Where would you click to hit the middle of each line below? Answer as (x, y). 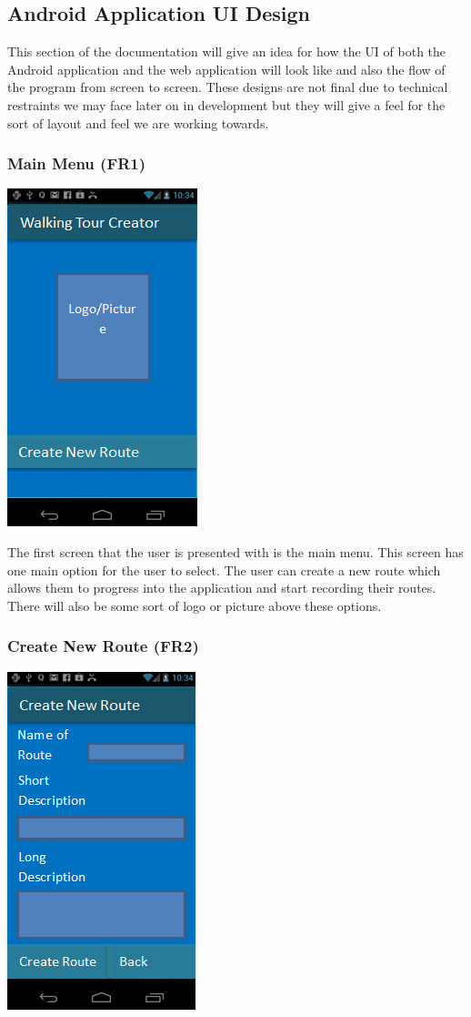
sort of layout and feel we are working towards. (138, 122)
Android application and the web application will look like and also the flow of (226, 69)
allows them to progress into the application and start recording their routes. (222, 588)
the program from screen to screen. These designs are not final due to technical (228, 87)
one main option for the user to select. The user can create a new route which (224, 570)
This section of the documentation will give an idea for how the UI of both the (227, 51)
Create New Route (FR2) (103, 646)
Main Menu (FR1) (77, 163)
